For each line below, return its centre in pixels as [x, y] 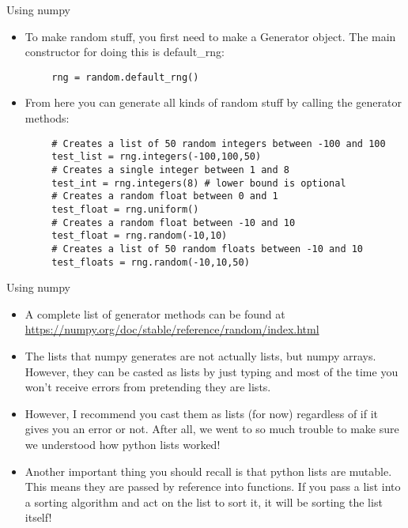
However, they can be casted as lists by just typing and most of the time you [212, 371]
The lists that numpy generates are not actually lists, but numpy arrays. [200, 355]
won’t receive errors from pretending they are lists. [148, 387]
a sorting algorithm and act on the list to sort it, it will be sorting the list [204, 502]
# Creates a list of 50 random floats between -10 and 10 [208, 249]
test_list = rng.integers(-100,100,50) [157, 157]
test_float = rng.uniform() [125, 209]
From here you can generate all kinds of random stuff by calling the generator [213, 102]
